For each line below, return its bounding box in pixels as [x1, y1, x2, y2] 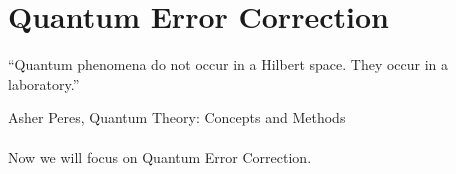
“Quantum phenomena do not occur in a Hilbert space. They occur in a [8, 54, 449, 75]
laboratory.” [8, 73, 80, 94]
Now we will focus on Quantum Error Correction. [8, 146, 312, 167]
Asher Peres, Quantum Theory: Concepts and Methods [8, 107, 346, 128]
